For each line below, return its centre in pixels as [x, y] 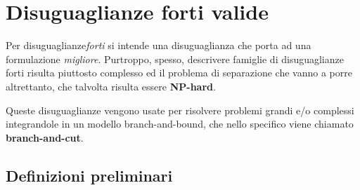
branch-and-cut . [45, 137]
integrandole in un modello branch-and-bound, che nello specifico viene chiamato [180, 124]
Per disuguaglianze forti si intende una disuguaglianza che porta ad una [159, 45]
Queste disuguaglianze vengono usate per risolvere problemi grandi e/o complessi [180, 110]
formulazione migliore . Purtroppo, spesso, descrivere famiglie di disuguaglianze [175, 59]
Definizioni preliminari [89, 175]
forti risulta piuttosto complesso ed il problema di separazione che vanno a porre [179, 73]
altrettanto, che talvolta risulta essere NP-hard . [111, 86]
